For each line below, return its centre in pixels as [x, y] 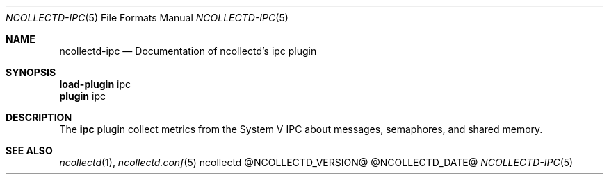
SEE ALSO [29, 151]
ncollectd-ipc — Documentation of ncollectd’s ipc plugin [188, 51]
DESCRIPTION [39, 117]
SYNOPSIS [31, 72]
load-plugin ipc [95, 84]
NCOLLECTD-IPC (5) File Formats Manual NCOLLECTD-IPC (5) [147, 18]
